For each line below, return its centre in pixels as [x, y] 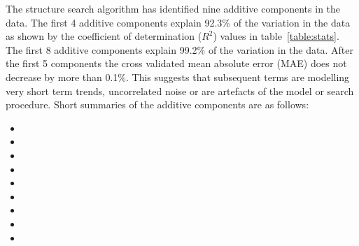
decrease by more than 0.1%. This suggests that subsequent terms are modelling [178, 77]
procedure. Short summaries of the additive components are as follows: [157, 104]
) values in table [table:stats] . [276, 36]
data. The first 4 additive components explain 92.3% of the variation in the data [178, 22]
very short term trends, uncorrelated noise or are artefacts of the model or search [180, 91]
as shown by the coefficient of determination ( [104, 36]
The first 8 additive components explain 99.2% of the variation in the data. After [179, 49]
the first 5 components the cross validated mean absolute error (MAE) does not [176, 63]
